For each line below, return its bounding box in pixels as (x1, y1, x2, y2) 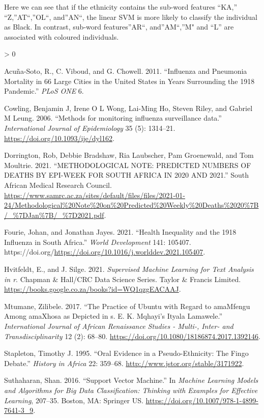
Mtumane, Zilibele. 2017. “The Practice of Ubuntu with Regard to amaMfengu (4, 300, 250, 311)
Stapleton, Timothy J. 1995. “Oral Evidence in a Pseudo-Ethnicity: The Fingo (4, 348, 249, 358)
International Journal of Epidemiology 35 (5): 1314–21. (4, 122, 175, 133)
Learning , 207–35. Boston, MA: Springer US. (4, 395, 143, 405)
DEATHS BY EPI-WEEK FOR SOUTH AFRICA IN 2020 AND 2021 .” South (4, 170, 249, 180)
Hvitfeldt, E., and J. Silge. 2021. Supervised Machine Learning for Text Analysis (4, 264, 254, 274)
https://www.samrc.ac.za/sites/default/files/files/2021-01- (4, 189, 185, 200)
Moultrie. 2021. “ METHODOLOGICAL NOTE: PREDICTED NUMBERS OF (4, 159, 251, 170)
